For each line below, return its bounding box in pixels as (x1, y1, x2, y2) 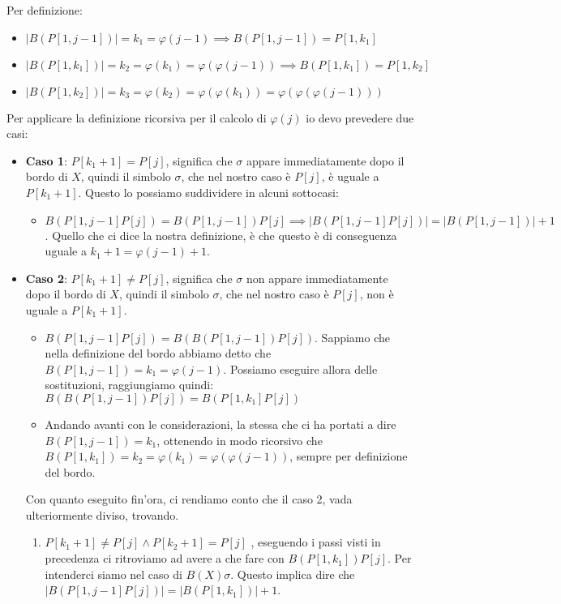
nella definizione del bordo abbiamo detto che (45, 345, 272, 362)
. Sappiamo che (315, 328, 390, 345)
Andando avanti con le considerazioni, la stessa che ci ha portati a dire (45, 415, 396, 432)
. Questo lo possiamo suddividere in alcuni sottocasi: (78, 183, 339, 200)
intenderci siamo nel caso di (45, 565, 182, 582)
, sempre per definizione (289, 448, 408, 465)
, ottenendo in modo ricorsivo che (156, 431, 323, 448)
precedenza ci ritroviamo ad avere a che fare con (45, 550, 285, 567)
